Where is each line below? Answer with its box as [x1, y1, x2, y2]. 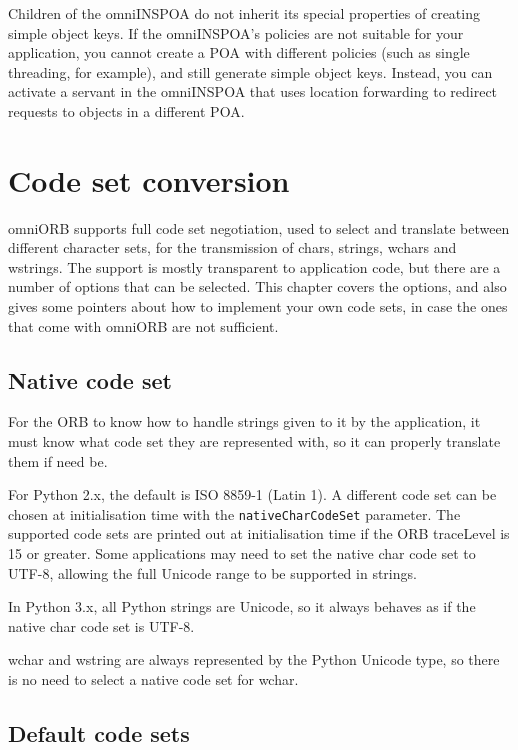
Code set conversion [8, 159, 290, 200]
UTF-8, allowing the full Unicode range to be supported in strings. [8, 562, 417, 583]
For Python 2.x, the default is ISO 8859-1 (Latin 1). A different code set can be [8, 484, 497, 505]
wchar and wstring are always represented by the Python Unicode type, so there [8, 649, 500, 670]
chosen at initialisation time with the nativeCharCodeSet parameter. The [8, 503, 461, 524]
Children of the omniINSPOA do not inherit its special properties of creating [8, 3, 480, 23]
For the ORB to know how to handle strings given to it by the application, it [8, 411, 481, 432]
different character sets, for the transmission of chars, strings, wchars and [8, 237, 457, 258]
